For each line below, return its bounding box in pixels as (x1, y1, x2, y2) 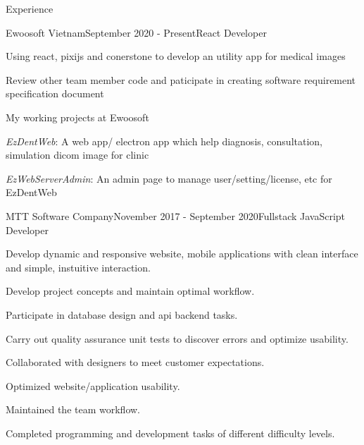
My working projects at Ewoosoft (6, 109, 149, 124)
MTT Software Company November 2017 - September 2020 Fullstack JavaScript (6, 208, 346, 223)
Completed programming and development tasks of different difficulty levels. (6, 425, 335, 440)
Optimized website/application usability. (6, 378, 180, 393)
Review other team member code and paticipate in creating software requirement (6, 72, 356, 87)
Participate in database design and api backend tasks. (6, 307, 238, 322)
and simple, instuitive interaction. (6, 260, 151, 274)
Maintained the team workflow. (6, 402, 140, 417)
